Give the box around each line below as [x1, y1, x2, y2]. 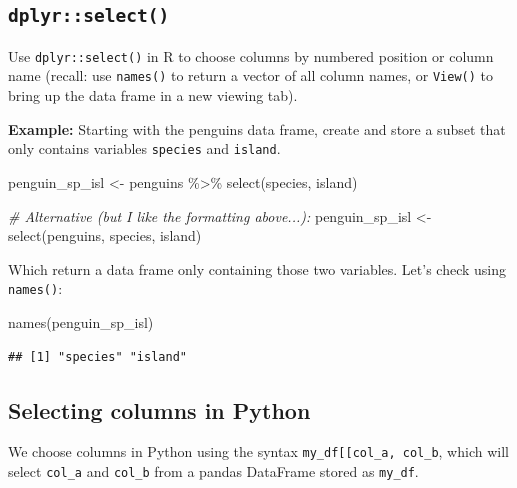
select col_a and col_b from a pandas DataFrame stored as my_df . [8, 461, 419, 482]
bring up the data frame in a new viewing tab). [8, 85, 298, 106]
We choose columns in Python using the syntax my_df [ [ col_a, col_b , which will [8, 441, 509, 462]
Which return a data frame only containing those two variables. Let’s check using [8, 258, 507, 279]
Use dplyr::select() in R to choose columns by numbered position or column [8, 45, 494, 66]
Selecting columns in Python [8, 394, 311, 425]
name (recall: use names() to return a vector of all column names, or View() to [8, 65, 494, 86]
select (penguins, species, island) [8, 225, 202, 246]
